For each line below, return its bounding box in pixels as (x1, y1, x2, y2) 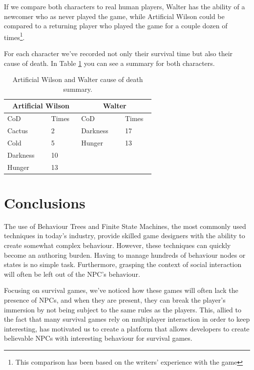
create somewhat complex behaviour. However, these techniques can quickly (4, 240, 231, 250)
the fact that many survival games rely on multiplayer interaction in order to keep (4, 314, 250, 324)
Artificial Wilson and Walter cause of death (12, 74, 143, 84)
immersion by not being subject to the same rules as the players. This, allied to (4, 304, 241, 314)
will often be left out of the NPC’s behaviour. (4, 268, 140, 279)
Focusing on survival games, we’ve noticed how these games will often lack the (4, 285, 238, 295)
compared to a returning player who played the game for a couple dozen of (4, 21, 228, 31)
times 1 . (4, 30, 25, 42)
